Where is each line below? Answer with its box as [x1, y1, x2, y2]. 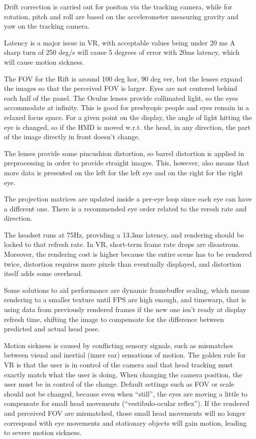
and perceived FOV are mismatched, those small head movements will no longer [4, 407, 246, 418]
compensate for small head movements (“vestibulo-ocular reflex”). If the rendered [4, 398, 250, 408]
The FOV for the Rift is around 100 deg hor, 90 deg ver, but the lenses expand [4, 73, 243, 83]
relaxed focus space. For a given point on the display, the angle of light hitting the [4, 112, 252, 122]
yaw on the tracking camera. [4, 21, 90, 31]
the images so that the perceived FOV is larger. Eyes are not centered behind [4, 83, 238, 93]
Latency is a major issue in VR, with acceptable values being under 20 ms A [4, 37, 235, 47]
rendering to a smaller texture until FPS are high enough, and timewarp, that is [4, 294, 246, 305]
